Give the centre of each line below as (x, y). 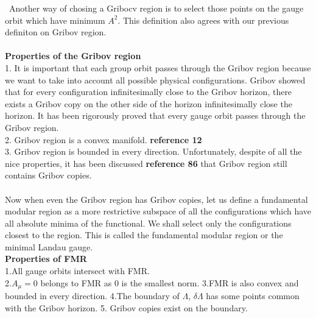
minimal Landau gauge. (49, 246)
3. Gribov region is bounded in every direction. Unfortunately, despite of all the (153, 151)
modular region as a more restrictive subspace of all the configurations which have (158, 211)
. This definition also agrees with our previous (203, 20)
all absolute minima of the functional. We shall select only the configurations (148, 223)
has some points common (253, 296)
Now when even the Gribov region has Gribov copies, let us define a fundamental (156, 199)
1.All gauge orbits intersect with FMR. (77, 271)
